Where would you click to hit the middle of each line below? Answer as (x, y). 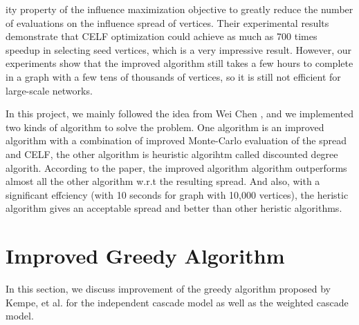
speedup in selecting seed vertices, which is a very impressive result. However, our (179, 49)
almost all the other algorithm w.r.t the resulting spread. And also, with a (163, 181)
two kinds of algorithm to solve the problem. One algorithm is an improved (165, 127)
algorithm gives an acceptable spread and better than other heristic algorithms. (174, 208)
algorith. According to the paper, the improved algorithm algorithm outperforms (176, 167)
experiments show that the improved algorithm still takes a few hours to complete (179, 63)
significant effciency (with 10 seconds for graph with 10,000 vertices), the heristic (177, 194)
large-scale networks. (49, 90)
